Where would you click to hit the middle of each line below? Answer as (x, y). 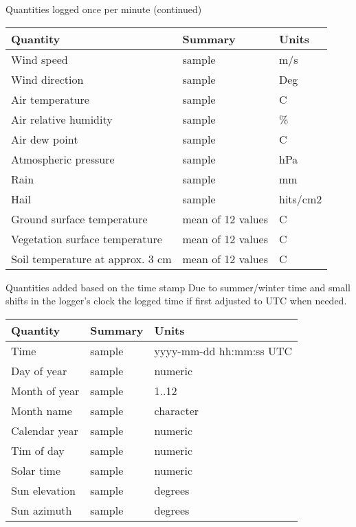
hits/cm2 (301, 199)
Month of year (45, 390)
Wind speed (40, 59)
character (177, 410)
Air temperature (50, 99)
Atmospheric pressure (63, 159)
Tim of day (38, 450)
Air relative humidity (62, 119)
